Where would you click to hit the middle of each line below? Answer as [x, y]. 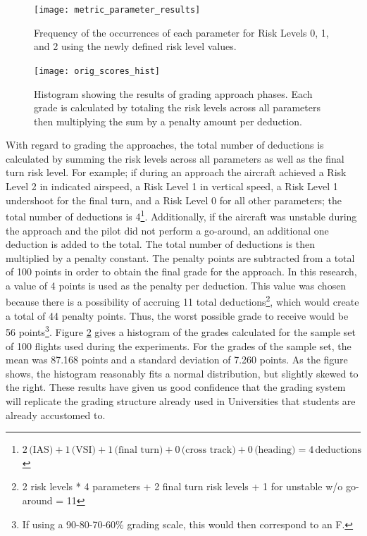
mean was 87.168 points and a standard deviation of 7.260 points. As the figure [177, 360]
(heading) [275, 450]
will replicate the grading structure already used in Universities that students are [181, 400]
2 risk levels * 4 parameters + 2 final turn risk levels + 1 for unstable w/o [182, 486]
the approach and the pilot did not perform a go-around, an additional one [167, 230]
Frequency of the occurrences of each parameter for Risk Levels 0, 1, [181, 32]
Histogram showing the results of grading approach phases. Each [173, 93]
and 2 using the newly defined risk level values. [135, 46]
